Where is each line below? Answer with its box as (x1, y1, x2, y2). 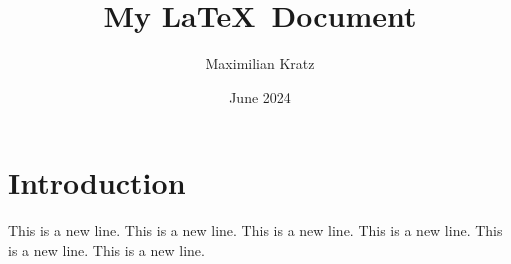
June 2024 (229, 86, 291, 107)
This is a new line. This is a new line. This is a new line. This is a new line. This (8, 220, 503, 241)
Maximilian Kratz (205, 53, 315, 74)
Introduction (8, 162, 186, 203)
